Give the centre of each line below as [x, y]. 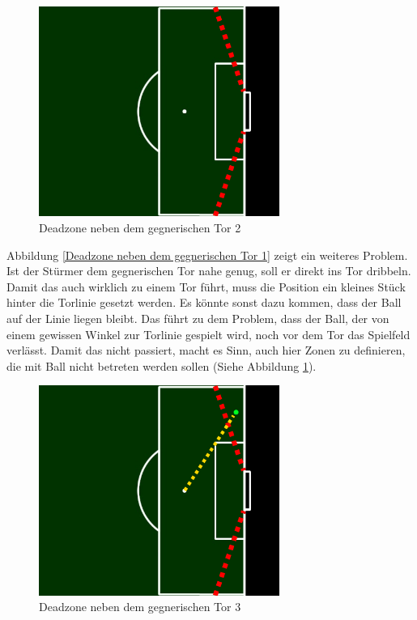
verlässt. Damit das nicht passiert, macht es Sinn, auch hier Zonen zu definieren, [206, 350]
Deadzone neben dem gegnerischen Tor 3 [140, 607]
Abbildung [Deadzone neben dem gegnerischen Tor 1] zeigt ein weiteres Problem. [207, 255]
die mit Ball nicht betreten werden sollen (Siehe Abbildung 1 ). [162, 365]
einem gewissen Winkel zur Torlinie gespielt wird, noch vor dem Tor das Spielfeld [208, 334]
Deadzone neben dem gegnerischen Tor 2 [140, 227]
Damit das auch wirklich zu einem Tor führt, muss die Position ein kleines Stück [206, 286]
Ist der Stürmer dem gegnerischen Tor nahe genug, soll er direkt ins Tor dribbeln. [209, 271]
